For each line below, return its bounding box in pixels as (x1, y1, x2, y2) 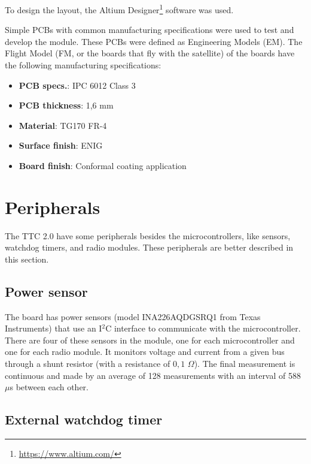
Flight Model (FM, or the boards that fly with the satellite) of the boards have (5, 47, 295, 59)
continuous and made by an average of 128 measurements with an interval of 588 (5, 369, 301, 381)
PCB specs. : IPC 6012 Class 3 (19, 79, 136, 91)
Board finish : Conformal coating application (19, 159, 187, 171)
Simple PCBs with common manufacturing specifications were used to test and (5, 23, 294, 36)
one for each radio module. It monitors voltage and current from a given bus (5, 345, 285, 358)
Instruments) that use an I (5, 322, 102, 335)
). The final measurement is (194, 357, 295, 370)
